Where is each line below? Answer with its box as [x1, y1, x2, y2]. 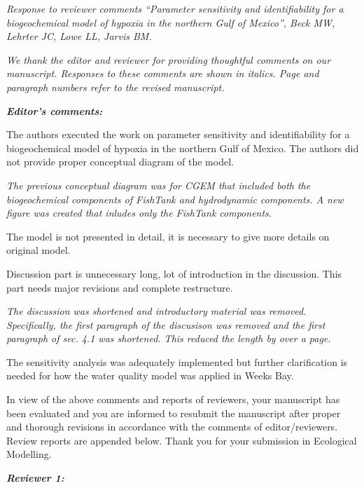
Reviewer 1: [6, 470, 64, 485]
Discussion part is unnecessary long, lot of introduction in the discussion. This [6, 266, 342, 280]
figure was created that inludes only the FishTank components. [6, 205, 272, 220]
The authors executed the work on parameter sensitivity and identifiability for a [6, 127, 350, 142]
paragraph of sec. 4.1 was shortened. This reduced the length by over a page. [6, 331, 331, 346]
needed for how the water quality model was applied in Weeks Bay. [6, 368, 294, 383]
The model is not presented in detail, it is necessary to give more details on [6, 229, 330, 243]
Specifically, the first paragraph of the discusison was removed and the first [6, 317, 325, 332]
